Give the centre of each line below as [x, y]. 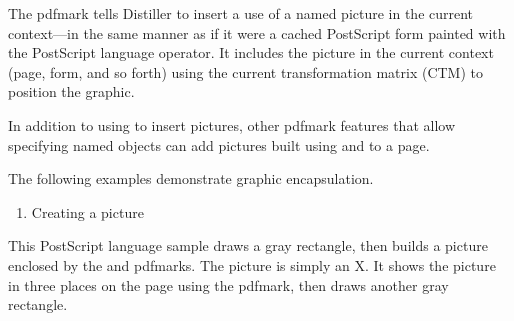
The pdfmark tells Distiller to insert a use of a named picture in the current [241, 13]
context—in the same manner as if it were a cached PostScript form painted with [257, 32]
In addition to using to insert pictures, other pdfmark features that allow [231, 124]
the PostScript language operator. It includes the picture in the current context [251, 52]
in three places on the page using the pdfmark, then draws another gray [228, 284]
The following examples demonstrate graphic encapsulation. [191, 178]
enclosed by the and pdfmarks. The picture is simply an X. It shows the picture [252, 264]
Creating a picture [87, 211]
